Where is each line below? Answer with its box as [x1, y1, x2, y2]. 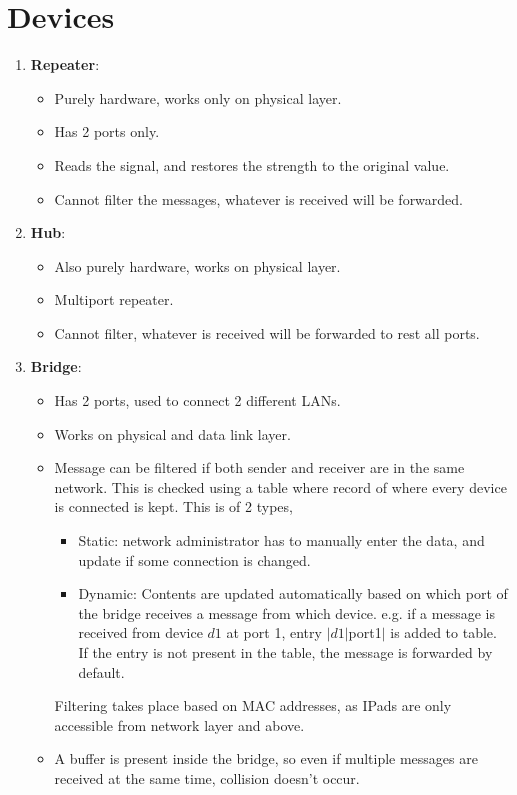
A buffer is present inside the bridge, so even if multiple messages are [54, 748, 478, 769]
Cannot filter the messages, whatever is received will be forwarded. [54, 188, 464, 209]
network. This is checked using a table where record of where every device [54, 476, 507, 497]
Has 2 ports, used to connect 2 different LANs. [54, 390, 341, 411]
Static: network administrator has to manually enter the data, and [78, 530, 485, 551]
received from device [78, 622, 203, 643]
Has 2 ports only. [54, 121, 160, 142]
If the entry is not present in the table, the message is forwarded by [78, 642, 493, 662]
